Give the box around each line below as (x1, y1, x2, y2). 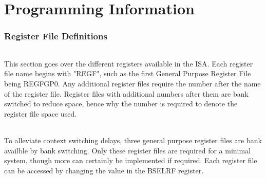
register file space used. (4, 108, 77, 119)
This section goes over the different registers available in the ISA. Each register (4, 58, 253, 69)
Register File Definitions (4, 30, 107, 42)
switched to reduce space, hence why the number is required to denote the (4, 98, 238, 109)
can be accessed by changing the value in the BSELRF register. (4, 165, 204, 175)
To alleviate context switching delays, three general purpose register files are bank (4, 135, 262, 145)
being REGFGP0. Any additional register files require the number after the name (4, 78, 261, 89)
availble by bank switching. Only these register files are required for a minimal (4, 145, 251, 155)
